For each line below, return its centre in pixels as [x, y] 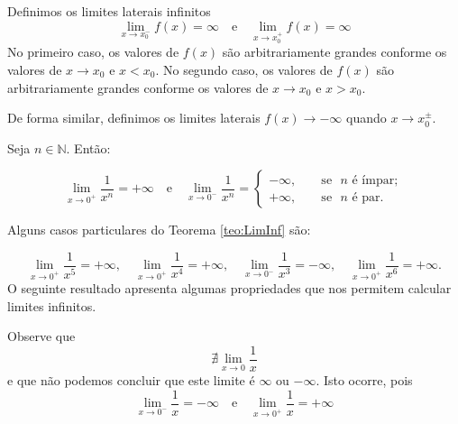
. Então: [88, 147]
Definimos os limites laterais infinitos [109, 11]
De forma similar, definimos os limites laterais [134, 118]
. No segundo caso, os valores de [244, 69]
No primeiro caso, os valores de [93, 52]
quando [366, 118]
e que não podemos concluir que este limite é [131, 380]
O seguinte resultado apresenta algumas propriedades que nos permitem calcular [229, 288]
